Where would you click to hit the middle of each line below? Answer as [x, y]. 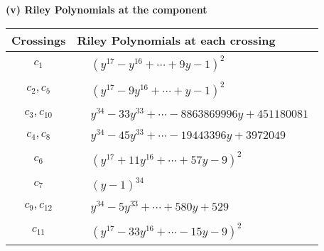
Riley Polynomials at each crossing [176, 40]
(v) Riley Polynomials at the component [107, 9]
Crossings [39, 40]
